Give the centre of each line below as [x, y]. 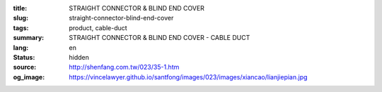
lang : [21, 47]
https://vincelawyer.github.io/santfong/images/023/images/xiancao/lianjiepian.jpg [188, 77]
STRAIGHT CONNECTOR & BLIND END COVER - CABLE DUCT [160, 38]
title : [20, 8]
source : [25, 67]
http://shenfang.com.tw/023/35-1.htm [124, 67]
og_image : [29, 77]
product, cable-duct [98, 27]
